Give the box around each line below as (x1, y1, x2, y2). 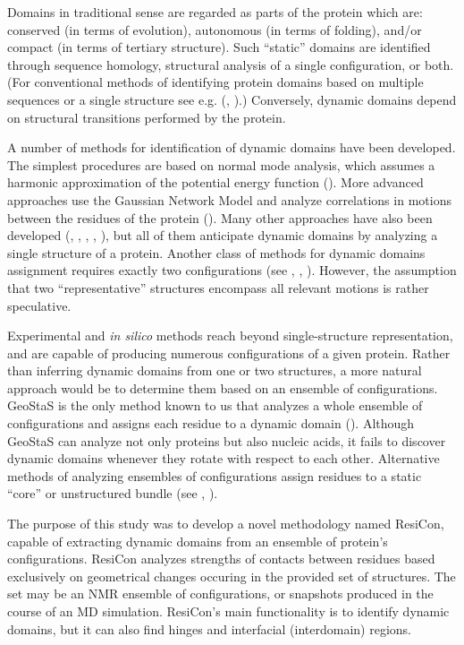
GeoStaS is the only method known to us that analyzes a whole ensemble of (7, 396, 423, 415)
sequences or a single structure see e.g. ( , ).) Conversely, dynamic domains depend (7, 90, 457, 108)
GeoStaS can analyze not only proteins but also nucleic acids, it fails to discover (7, 431, 446, 450)
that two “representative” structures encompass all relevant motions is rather (7, 278, 429, 297)
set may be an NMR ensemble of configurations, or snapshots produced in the (7, 584, 434, 603)
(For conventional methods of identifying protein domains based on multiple (7, 73, 424, 91)
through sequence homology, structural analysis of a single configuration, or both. (7, 55, 454, 73)
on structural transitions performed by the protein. (7, 107, 286, 126)
